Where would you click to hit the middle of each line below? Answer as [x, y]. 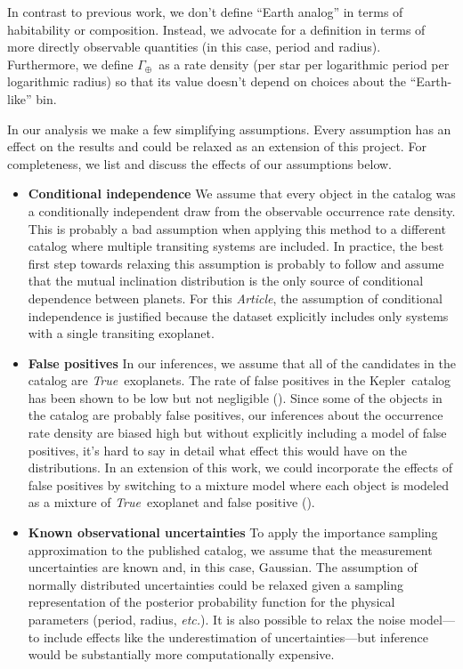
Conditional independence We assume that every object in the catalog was [242, 193]
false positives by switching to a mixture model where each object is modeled [238, 484]
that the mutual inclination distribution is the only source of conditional [226, 281]
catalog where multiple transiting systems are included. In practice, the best [236, 246]
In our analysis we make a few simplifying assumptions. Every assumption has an [229, 129]
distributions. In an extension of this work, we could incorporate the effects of [240, 467]
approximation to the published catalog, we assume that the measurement [230, 549]
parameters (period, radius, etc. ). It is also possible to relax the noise [217, 619]
